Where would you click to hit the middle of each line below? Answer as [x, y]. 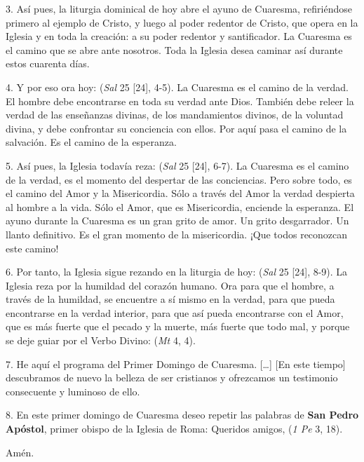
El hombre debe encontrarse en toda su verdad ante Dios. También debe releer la [180, 101]
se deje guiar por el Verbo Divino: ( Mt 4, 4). [101, 340]
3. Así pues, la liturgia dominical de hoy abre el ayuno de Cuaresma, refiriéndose [179, 8]
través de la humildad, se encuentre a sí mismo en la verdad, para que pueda [170, 299]
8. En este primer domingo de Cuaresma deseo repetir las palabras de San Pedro [182, 415]
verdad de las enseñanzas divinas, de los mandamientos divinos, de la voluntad [175, 115]
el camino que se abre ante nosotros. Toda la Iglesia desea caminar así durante [174, 49]
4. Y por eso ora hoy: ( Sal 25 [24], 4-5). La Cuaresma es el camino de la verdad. [177, 87]
